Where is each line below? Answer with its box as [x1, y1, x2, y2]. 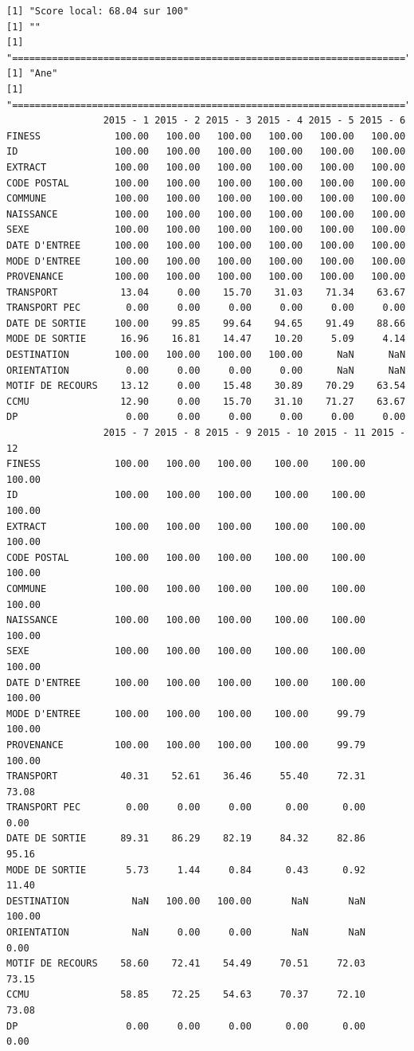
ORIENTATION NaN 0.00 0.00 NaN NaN [6, 927, 366, 939]
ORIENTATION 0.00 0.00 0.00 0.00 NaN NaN [6, 364, 406, 376]
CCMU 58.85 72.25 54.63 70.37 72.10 [6, 989, 366, 1001]
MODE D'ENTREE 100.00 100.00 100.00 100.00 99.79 [6, 708, 366, 720]
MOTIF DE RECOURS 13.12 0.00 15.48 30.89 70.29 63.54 [6, 380, 406, 392]
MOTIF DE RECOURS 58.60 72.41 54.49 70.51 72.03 [6, 958, 366, 970]
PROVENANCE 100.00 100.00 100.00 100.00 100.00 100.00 [6, 271, 406, 283]
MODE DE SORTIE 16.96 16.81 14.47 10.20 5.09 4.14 [6, 333, 406, 345]
